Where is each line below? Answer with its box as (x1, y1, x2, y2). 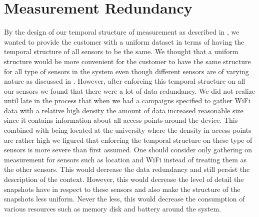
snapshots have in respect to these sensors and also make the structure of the (4, 183, 240, 194)
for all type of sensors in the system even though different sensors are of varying (4, 66, 249, 76)
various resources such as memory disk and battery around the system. (4, 203, 221, 213)
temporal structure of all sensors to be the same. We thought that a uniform (4, 46, 238, 57)
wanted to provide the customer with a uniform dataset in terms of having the (4, 36, 244, 47)
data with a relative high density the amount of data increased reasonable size (4, 105, 243, 115)
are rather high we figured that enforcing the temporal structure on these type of (4, 134, 252, 145)
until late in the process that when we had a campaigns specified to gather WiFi (4, 95, 250, 106)
